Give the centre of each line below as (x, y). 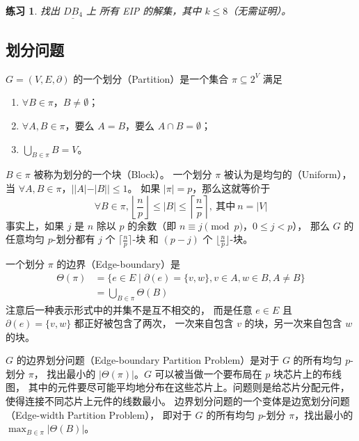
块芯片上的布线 (307, 373)
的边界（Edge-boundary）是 (118, 264)
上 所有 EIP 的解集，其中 (144, 10)
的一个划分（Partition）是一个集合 (151, 78)
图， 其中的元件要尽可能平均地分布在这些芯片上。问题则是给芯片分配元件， (178, 387)
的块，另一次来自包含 (293, 323)
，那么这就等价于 (231, 188)
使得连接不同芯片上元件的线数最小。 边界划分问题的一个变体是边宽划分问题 (178, 401)
